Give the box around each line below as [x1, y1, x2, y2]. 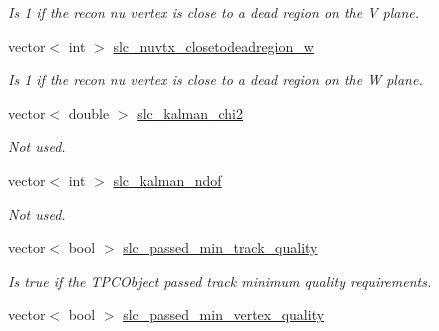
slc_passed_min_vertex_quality [123, 304, 325, 325]
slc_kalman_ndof [113, 169, 222, 190]
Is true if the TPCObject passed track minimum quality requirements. [8, 270, 432, 291]
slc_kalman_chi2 [137, 102, 244, 123]
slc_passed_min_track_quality [123, 237, 318, 258]
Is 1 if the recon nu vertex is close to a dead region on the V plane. [8, 2, 420, 22]
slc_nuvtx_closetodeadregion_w [113, 35, 314, 56]
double [68, 102, 110, 123]
